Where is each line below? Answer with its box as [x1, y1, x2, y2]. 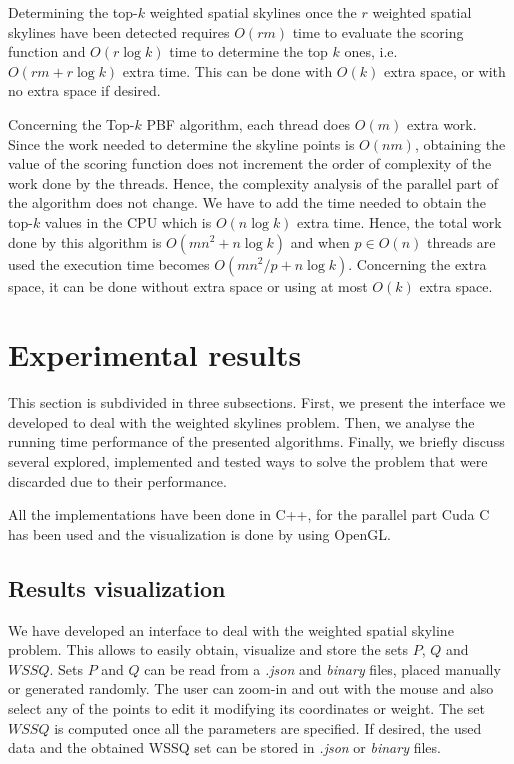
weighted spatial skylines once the [149, 2, 357, 22]
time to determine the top [169, 41, 328, 62]
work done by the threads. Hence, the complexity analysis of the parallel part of [8, 172, 498, 193]
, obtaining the [414, 133, 506, 154]
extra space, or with [383, 60, 506, 81]
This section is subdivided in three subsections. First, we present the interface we [8, 392, 506, 413]
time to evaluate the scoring [292, 21, 464, 42]
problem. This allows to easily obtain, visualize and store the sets [8, 639, 408, 660]
